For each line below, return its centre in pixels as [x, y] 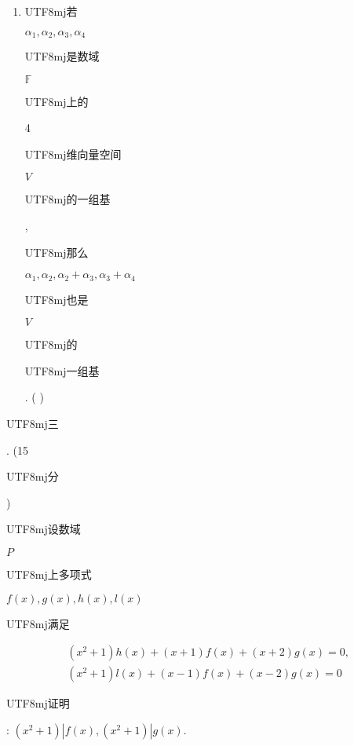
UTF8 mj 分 [33, 476]
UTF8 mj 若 [51, 11]
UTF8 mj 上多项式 [49, 574]
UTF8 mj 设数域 [44, 529]
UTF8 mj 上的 [57, 101]
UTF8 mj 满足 [38, 623]
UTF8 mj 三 [33, 424]
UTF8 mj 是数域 [62, 56]
